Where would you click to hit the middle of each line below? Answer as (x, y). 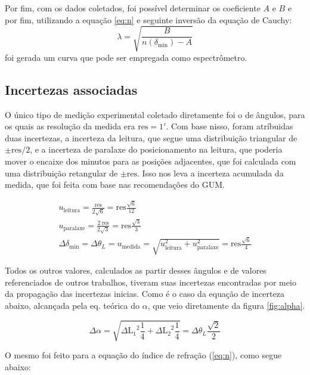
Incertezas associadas (71, 89)
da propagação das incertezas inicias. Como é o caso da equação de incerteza (145, 294)
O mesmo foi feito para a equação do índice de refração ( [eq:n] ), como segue (143, 355)
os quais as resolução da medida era (70, 126)
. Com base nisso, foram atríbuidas (230, 126)
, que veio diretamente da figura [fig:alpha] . (226, 306)
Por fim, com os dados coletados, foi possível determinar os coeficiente (133, 8)
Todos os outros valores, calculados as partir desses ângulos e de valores (136, 270)
